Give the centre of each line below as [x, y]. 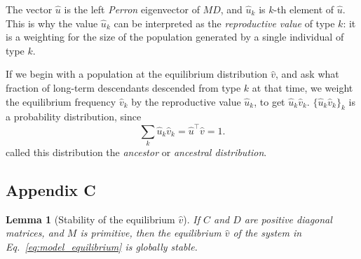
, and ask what [307, 74]
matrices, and [35, 233]
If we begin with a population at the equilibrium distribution [137, 74]
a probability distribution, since [74, 117]
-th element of [304, 9]
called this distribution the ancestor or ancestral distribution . [136, 152]
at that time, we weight [302, 87]
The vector [29, 9]
